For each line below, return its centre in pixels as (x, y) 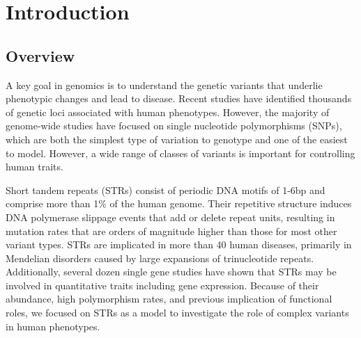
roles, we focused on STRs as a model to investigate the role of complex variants (177, 313)
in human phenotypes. (53, 326)
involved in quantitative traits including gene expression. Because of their (162, 285)
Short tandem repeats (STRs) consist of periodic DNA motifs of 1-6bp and (166, 190)
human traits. (34, 167)
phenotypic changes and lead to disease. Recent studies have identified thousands (179, 98)
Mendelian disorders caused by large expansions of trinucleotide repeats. (160, 258)
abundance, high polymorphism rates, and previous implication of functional (169, 299)
